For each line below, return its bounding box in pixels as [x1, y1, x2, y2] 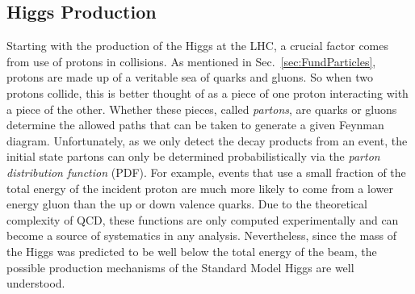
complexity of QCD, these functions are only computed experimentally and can [6, 211, 399, 228]
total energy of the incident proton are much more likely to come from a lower [6, 179, 393, 196]
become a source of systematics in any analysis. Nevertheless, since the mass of [6, 227, 397, 244]
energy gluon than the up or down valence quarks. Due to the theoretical [6, 195, 367, 212]
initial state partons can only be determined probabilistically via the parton [6, 148, 380, 165]
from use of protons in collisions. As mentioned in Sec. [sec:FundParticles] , [6, 52, 376, 69]
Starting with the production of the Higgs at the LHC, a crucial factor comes [6, 37, 389, 54]
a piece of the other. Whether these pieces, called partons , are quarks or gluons [6, 100, 397, 117]
